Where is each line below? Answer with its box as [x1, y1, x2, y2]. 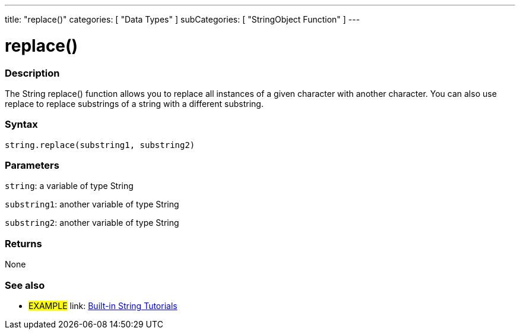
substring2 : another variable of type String [5, 218, 179, 228]
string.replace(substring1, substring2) [5, 140, 195, 150]
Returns [5, 237, 42, 250]
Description [5, 67, 60, 79]
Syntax [5, 118, 38, 131]
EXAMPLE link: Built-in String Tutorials [28, 300, 177, 311]
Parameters [5, 159, 59, 171]
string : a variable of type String [5, 181, 134, 191]
